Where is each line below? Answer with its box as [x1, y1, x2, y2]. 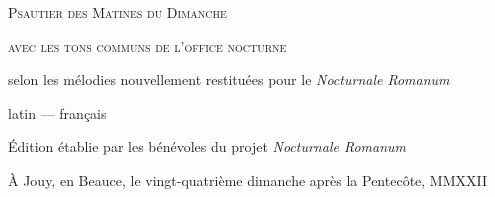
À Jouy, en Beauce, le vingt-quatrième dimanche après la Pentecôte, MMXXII [8, 169, 488, 190]
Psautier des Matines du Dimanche [8, 2, 227, 22]
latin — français [8, 102, 107, 123]
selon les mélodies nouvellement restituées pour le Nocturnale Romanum [8, 69, 450, 90]
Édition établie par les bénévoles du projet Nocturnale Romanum [8, 136, 407, 157]
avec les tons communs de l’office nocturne [8, 35, 287, 56]
